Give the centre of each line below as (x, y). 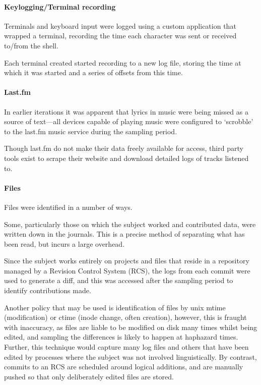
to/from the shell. (31, 45)
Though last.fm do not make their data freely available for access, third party (124, 148)
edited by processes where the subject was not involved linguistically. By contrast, (130, 356)
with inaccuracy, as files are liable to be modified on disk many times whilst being (131, 327)
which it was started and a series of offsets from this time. (93, 72)
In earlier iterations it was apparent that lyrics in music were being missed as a (126, 111)
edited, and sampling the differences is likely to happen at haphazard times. (121, 337)
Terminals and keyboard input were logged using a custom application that (120, 25)
